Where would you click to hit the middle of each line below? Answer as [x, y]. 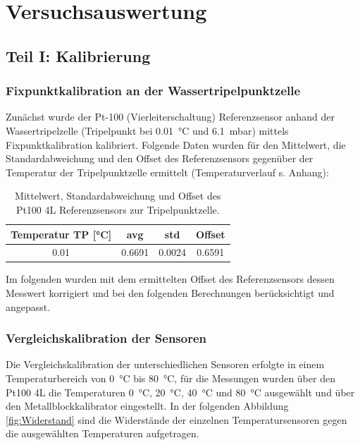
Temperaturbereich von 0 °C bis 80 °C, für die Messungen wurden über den [170, 378]
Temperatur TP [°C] [61, 234]
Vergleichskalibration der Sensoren [106, 338]
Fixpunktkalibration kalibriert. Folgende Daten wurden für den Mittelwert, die [176, 144]
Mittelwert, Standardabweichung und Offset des [118, 196]
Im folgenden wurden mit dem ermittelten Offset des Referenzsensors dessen [170, 279]
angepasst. [28, 306]
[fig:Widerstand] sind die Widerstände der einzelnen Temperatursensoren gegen [176, 419]
